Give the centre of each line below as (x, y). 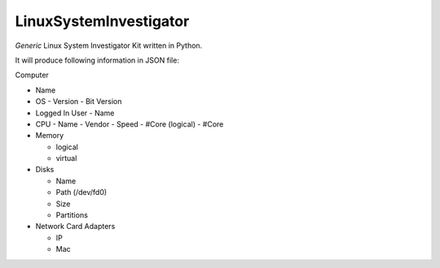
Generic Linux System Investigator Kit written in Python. (109, 45)
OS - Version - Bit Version (79, 102)
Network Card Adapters (75, 227)
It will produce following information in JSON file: (97, 60)
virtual (66, 158)
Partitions (72, 215)
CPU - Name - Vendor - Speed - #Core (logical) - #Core (130, 124)
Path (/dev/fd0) (81, 192)
